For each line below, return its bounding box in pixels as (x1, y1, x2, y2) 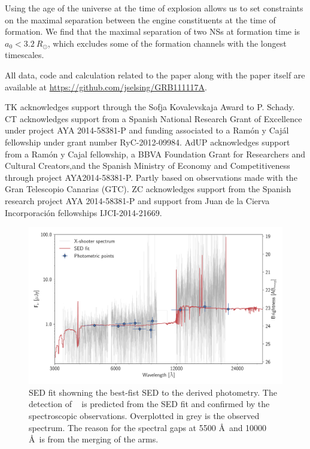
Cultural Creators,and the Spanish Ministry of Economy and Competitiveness (5, 159, 290, 172)
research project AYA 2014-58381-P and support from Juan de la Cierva (5, 194, 270, 207)
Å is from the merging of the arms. (29, 433, 159, 445)
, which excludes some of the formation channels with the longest (47, 37, 287, 49)
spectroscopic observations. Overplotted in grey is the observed (29, 409, 260, 421)
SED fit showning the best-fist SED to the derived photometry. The (29, 386, 277, 398)
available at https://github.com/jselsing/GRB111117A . (5, 80, 207, 93)
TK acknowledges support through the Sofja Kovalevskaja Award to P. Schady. (5, 101, 295, 113)
